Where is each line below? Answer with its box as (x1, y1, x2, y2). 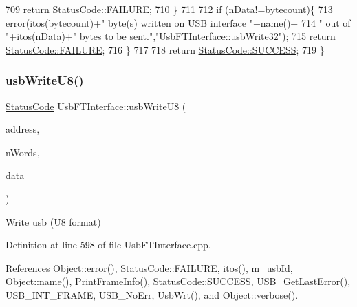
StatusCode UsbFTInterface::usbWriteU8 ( (6, 98, 186, 113)
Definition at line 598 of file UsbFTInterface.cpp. (6, 237, 211, 252)
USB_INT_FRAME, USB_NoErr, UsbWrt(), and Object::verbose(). (6, 287, 299, 301)
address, (6, 122, 40, 136)
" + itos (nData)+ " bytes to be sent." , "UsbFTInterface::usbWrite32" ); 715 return (6, 29, 336, 43)
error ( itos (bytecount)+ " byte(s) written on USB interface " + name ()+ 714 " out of (6, 15, 351, 30)
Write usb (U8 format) (6, 214, 101, 229)
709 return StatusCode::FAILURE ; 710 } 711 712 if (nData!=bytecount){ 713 (6, 2, 333, 16)
